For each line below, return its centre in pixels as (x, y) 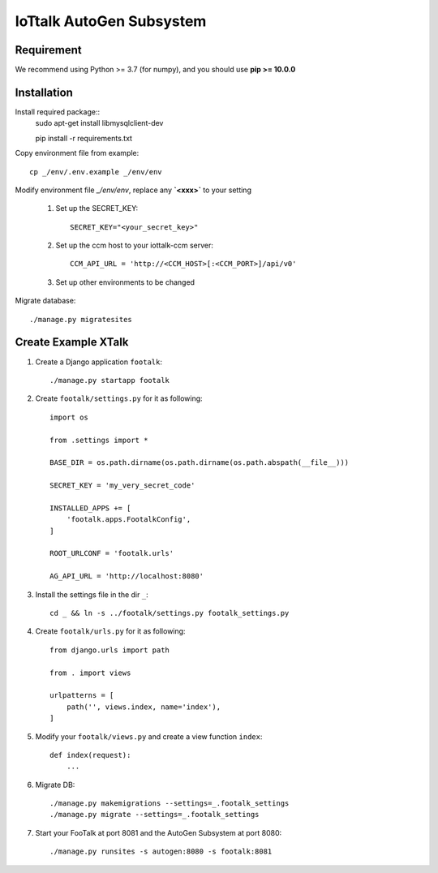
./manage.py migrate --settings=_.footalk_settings (155, 815)
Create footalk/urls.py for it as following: (110, 631)
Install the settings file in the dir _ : (92, 594)
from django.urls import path (110, 650)
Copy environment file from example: (77, 153)
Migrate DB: (55, 785)
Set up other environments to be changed (125, 282)
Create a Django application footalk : (99, 362)
